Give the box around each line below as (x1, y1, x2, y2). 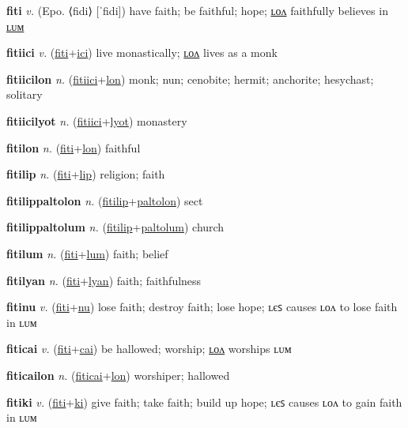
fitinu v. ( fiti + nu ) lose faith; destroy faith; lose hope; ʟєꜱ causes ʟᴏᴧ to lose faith (6, 298, 398, 315)
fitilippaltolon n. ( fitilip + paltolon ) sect (6, 192, 203, 208)
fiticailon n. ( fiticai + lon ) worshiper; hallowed (6, 366, 230, 383)
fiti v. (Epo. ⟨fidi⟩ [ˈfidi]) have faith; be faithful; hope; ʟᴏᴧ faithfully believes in (6, 2, 388, 18)
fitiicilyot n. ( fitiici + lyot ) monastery (6, 112, 187, 129)
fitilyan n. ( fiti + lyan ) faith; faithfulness (6, 272, 202, 288)
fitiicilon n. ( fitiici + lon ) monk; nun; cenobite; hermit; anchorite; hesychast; (6, 70, 374, 87)
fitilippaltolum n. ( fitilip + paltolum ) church (6, 219, 225, 235)
